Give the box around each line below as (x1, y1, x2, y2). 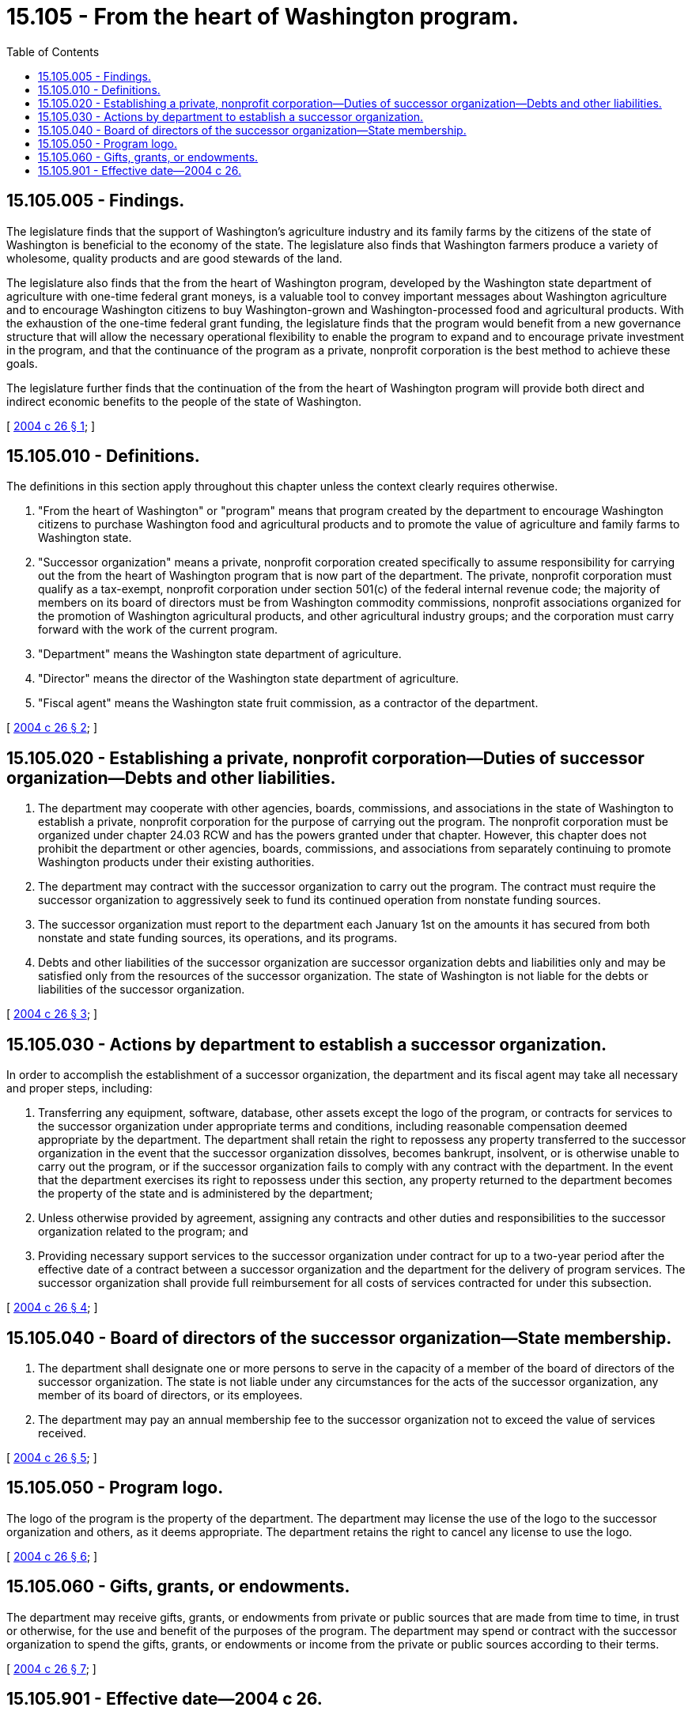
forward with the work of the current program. (38, 623, 278, 637)
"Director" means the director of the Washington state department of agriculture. (38, 672, 459, 686)
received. (38, 1425, 87, 1440)
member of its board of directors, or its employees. (38, 1387, 303, 1402)
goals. (6, 356, 38, 370)
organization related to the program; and (38, 1225, 248, 1239)
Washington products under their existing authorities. (38, 855, 315, 869)
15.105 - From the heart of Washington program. (6, 3, 519, 30)
